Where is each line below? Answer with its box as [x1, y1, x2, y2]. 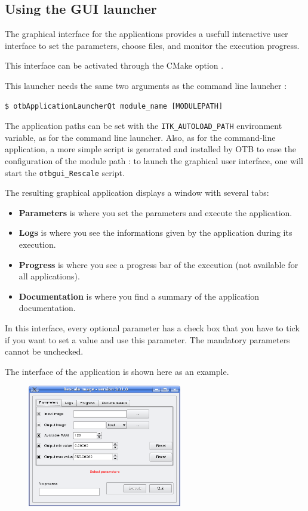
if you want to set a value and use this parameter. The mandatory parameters [5, 333, 290, 346]
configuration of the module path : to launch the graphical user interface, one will [5, 155, 303, 167]
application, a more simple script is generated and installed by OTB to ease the [5, 143, 296, 155]
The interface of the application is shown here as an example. [5, 365, 229, 377]
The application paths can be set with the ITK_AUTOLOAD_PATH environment [5, 119, 282, 132]
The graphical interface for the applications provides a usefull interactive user [5, 27, 288, 40]
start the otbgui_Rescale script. [5, 166, 125, 178]
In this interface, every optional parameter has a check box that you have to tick [5, 322, 300, 334]
